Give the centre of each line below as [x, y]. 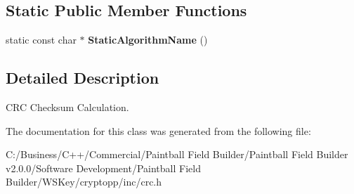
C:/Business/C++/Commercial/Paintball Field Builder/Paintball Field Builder [177, 154]
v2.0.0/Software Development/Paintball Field [103, 168]
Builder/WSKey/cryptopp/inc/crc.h [84, 182]
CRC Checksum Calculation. [67, 107]
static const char [41, 40]
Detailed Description [83, 78]
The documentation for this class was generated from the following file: [158, 130]
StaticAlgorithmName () [148, 40]
